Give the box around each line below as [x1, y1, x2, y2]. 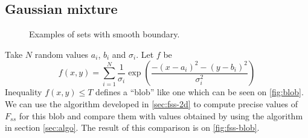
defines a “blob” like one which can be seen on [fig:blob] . [95, 86, 304, 98]
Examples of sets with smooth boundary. [29, 28, 180, 40]
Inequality [5, 86, 42, 98]
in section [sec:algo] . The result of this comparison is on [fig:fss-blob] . [5, 121, 260, 134]
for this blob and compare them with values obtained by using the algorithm [19, 109, 303, 122]
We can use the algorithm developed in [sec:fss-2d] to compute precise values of [5, 97, 298, 110]
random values [34, 48, 89, 60]
